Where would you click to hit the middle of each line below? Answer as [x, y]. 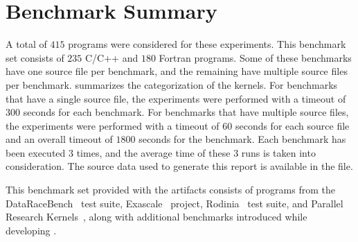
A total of [26, 44]
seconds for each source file [292, 125]
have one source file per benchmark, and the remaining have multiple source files [177, 71]
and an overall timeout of [59, 139]
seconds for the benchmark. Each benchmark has [242, 139]
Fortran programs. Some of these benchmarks [255, 57]
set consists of [35, 57]
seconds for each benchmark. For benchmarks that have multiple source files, [186, 112]
